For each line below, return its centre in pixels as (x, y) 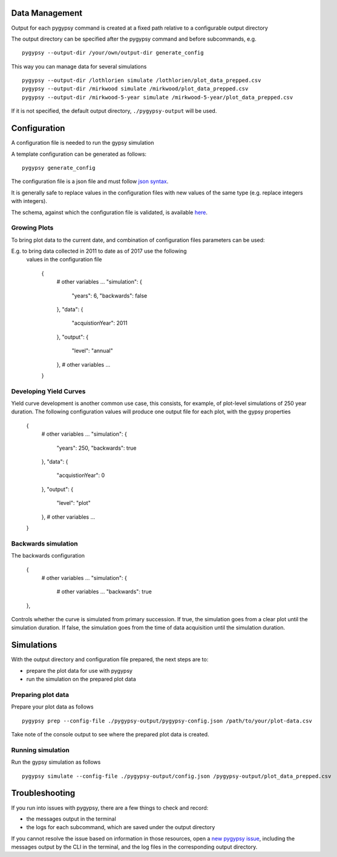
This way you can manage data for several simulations (79, 66)
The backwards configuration (48, 556)
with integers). (29, 201)
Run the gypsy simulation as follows (56, 762)
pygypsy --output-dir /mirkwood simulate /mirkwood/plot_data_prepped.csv (135, 89)
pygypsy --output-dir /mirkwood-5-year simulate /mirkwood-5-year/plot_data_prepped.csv (158, 97)
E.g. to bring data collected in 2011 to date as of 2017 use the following (99, 251)
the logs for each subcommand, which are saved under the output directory (121, 827)
